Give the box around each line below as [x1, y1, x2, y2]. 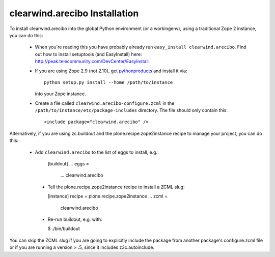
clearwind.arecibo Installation [9, 8, 139, 19]
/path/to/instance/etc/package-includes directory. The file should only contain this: [35, 107, 228, 113]
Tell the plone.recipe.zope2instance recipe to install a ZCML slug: [47, 184, 185, 190]
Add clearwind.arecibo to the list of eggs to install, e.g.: [35, 149, 159, 155]
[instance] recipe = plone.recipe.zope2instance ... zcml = [47, 193, 168, 199]
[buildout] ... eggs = [47, 161, 89, 167]
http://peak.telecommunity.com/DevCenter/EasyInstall [35, 59, 149, 65]
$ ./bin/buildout [47, 225, 80, 232]
